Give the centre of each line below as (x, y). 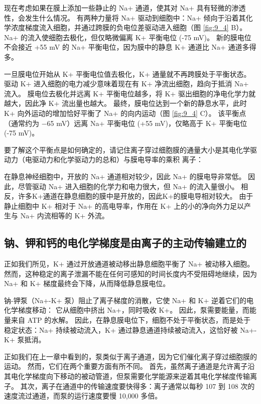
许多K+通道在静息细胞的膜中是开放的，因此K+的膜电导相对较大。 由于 (136, 196)
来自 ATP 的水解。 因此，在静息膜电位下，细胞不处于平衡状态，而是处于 (130, 320)
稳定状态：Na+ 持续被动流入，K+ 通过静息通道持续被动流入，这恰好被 (121, 329)
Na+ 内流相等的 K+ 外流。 (64, 216)
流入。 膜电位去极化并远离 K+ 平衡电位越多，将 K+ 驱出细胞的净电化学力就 (130, 93)
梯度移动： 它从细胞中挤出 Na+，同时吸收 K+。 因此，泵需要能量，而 (134, 310)
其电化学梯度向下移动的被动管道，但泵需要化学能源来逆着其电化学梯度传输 (127, 376)
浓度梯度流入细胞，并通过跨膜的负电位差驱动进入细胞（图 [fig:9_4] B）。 (129, 27)
